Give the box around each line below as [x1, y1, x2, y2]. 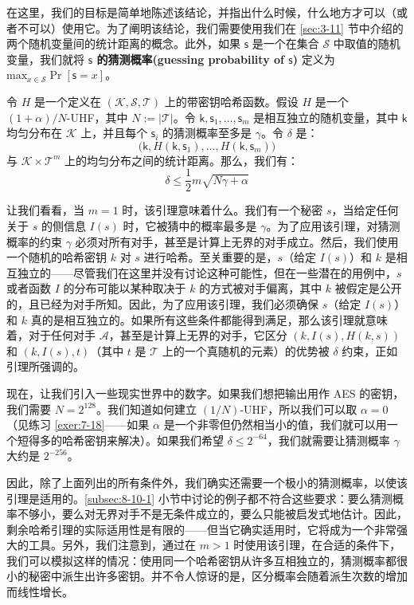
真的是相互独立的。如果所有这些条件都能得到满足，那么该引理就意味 [30, 311, 388, 328]
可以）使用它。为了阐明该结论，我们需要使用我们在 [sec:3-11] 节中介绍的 [28, 19, 404, 36]
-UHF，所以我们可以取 [240, 400, 357, 417]
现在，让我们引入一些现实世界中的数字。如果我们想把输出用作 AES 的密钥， [6, 384, 404, 401]
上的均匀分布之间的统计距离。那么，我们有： [64, 151, 299, 168]
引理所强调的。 [6, 358, 84, 375]
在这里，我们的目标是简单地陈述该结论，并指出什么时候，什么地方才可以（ [6, 4, 396, 20]
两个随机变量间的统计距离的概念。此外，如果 [6, 35, 240, 52]
